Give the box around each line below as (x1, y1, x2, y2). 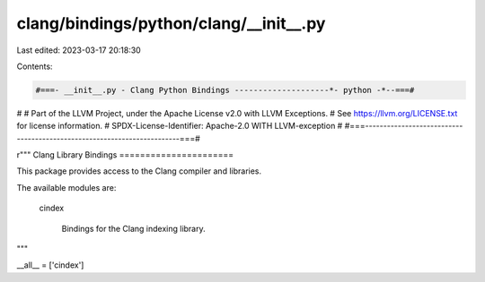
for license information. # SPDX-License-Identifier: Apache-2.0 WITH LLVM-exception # (16, 121, 343, 132)
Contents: (16, 61, 53, 72)
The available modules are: (16, 182, 117, 192)
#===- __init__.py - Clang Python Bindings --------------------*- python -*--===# (35, 85, 415, 95)
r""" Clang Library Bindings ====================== (16, 150, 234, 160)
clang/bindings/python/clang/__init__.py (16, 13, 326, 33)
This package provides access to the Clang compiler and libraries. (16, 166, 262, 176)
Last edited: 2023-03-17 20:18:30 (16, 45, 141, 56)
